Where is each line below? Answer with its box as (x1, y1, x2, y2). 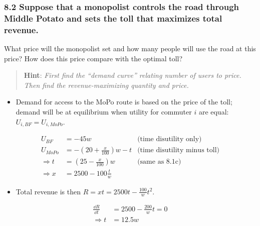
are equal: (198, 106, 229, 117)
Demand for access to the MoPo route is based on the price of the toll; (16, 96, 232, 107)
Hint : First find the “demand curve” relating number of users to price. (24, 70, 241, 80)
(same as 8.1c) (137, 158, 181, 166)
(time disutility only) (137, 136, 202, 143)
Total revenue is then (16, 186, 81, 196)
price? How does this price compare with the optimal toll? (4, 53, 183, 63)
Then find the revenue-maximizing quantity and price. (24, 79, 189, 90)
